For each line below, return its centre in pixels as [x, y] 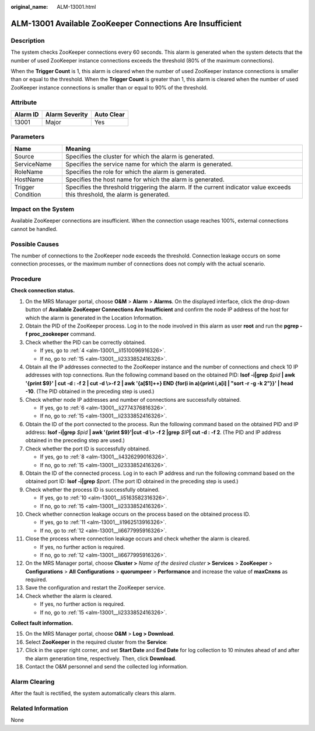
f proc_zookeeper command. [61, 334]
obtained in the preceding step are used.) [75, 440]
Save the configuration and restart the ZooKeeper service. [95, 588]
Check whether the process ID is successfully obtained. [92, 489]
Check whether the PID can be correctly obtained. [85, 342]
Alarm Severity [66, 114]
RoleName [29, 171]
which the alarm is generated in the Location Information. [94, 318]
